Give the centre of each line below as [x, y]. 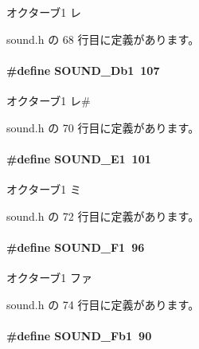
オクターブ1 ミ [44, 188]
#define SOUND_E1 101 [79, 158]
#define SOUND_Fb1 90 [79, 335]
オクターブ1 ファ [49, 277]
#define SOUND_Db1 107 [83, 70]
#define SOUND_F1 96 [76, 247]
